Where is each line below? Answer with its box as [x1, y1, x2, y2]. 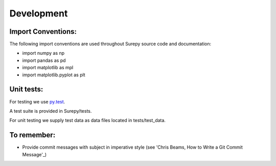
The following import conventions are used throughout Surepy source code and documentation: [9, 41, 212, 47]
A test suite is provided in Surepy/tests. [9, 108, 92, 114]
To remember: [9, 131, 56, 139]
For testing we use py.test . [9, 98, 65, 105]
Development [9, 8, 68, 19]
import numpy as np [22, 50, 65, 56]
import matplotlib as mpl [22, 65, 74, 71]
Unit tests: [9, 85, 43, 94]
